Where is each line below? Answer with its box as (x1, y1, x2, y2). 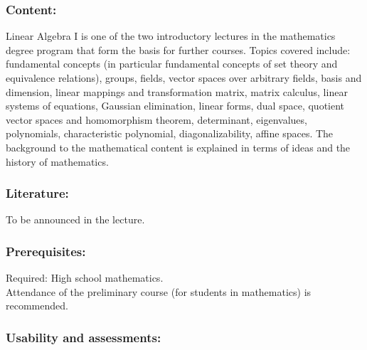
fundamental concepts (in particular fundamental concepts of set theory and (6, 56, 338, 71)
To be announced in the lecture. (6, 212, 145, 227)
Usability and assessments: (6, 328, 161, 346)
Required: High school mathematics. (6, 270, 164, 285)
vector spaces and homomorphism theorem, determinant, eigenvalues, (6, 112, 307, 127)
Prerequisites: (6, 242, 86, 260)
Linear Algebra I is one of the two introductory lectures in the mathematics (6, 28, 336, 43)
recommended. (6, 298, 68, 313)
